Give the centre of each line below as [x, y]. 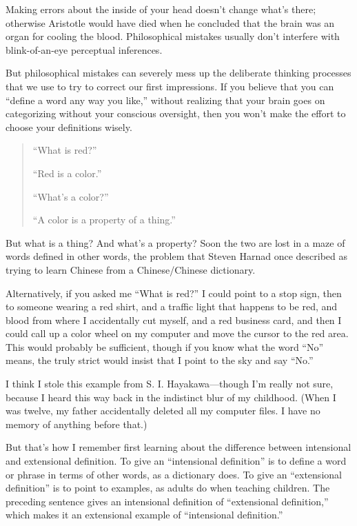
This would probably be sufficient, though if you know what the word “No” [165, 346]
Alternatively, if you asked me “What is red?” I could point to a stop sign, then [174, 293]
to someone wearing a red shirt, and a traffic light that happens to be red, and [172, 306]
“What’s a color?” [71, 196]
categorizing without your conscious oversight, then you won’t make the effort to [176, 113]
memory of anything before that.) [76, 424]
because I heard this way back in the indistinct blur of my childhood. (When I [171, 397]
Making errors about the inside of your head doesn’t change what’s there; [161, 9]
